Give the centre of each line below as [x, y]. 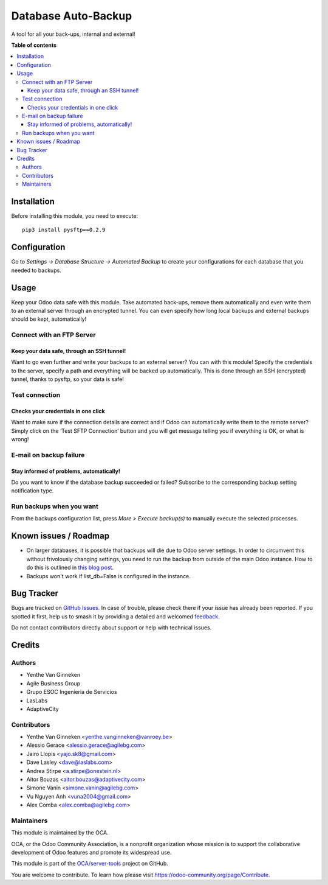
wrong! [20, 439]
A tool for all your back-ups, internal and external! [73, 34]
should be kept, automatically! [49, 319]
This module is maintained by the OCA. [60, 833]
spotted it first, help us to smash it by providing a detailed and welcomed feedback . [115, 616]
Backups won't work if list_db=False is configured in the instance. [109, 576]
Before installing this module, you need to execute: [75, 216]
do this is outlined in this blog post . [70, 568]
